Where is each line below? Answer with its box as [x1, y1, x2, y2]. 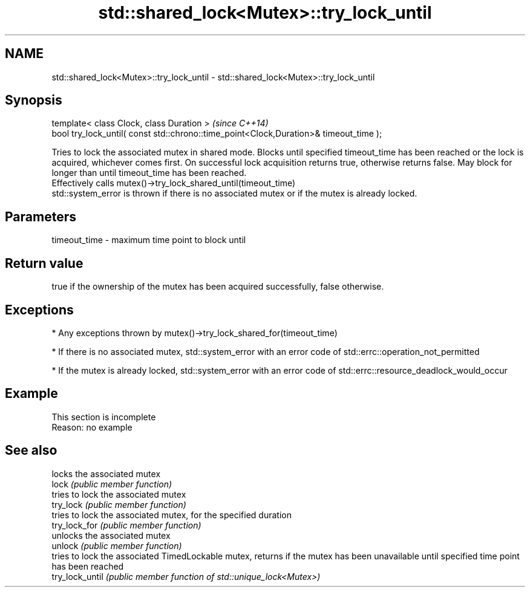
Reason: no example [51, 421, 132, 432]
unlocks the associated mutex [51, 530, 171, 541]
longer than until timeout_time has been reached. [51, 168, 247, 178]
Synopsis [5, 93, 62, 108]
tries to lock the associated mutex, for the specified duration [51, 509, 292, 520]
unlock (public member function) [51, 540, 182, 551]
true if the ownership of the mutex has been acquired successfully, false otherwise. [51, 281, 384, 292]
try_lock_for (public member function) [51, 519, 201, 530]
